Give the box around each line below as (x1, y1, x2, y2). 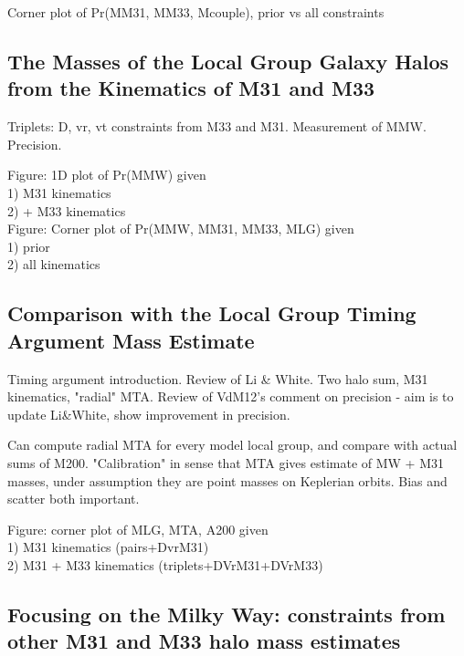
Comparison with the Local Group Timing (7, 299, 417, 328)
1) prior (7, 236, 50, 255)
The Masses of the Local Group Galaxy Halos (7, 47, 449, 75)
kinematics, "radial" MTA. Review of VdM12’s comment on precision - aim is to (7, 387, 454, 406)
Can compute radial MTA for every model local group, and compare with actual (7, 435, 458, 454)
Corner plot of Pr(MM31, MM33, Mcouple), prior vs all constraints (7, 3, 385, 21)
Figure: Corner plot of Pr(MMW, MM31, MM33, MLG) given (7, 219, 354, 238)
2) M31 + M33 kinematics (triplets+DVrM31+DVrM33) (7, 555, 323, 574)
